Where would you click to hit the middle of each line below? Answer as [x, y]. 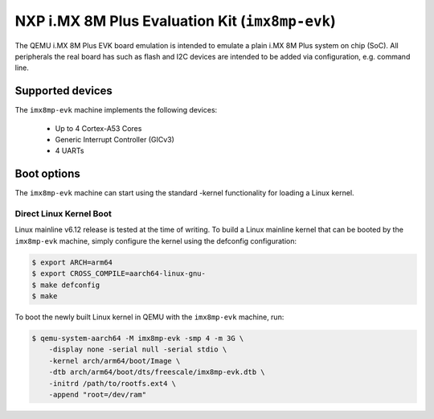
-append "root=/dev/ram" [98, 394]
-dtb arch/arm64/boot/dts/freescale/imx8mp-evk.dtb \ [157, 372]
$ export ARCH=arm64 [72, 262]
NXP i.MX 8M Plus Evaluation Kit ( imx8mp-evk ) [176, 21]
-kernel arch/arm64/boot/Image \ [115, 361]
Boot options [47, 174]
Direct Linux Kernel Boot [63, 214]
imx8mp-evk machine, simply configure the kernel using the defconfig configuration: [156, 240]
